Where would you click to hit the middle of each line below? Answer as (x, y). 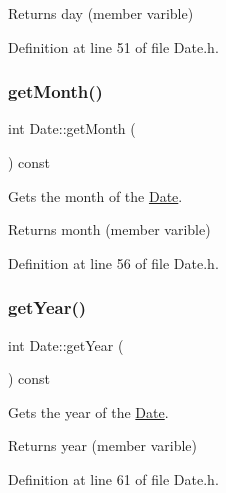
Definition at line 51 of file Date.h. (113, 46)
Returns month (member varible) (109, 229)
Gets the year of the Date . (88, 411)
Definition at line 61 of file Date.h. (113, 478)
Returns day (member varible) (101, 13)
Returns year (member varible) (103, 445)
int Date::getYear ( (66, 344)
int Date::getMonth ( (72, 128)
